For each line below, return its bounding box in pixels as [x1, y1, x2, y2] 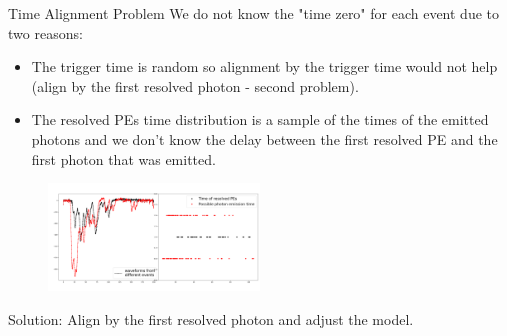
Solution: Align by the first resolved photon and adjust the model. [8, 309, 414, 330]
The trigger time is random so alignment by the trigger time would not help [31, 56, 498, 77]
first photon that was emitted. [31, 148, 216, 169]
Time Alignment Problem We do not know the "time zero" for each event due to [8, 3, 500, 23]
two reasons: [8, 22, 83, 43]
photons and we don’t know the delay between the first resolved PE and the [31, 128, 498, 149]
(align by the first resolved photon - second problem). [31, 75, 359, 96]
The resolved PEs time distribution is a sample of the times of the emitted [31, 109, 489, 130]
